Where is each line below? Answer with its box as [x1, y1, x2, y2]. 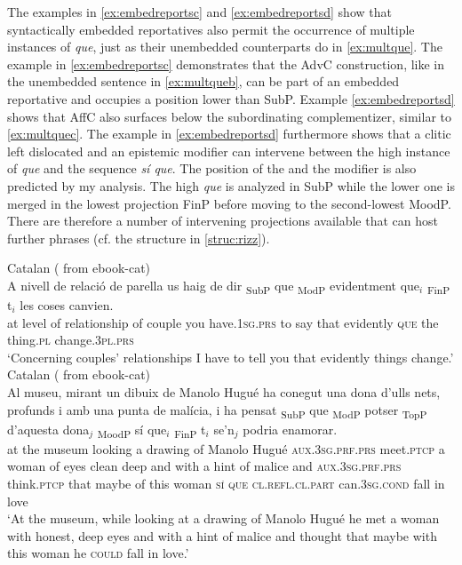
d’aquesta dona [7, 419, 90, 438]
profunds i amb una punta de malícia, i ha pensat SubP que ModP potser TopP [7, 400, 427, 421]
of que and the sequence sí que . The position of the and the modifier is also [7, 159, 417, 178]
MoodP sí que [97, 419, 167, 441]
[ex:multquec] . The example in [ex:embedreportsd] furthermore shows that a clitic [7, 124, 451, 143]
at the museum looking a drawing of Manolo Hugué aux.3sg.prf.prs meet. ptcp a [7, 439, 445, 458]
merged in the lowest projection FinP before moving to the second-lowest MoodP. [7, 194, 451, 212]
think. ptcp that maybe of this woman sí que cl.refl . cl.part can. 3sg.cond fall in [7, 474, 445, 493]
